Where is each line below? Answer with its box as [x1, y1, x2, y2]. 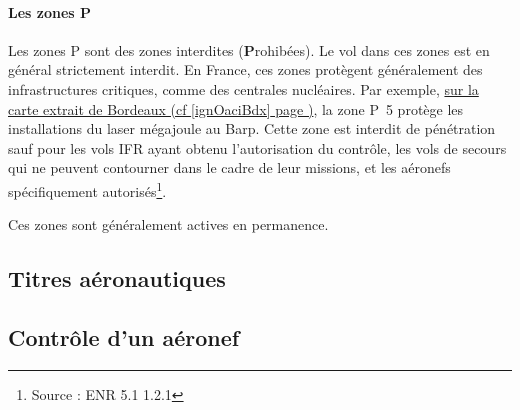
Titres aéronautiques [8, 263, 226, 294]
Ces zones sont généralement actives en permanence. [8, 214, 329, 235]
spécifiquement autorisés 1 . [8, 177, 167, 201]
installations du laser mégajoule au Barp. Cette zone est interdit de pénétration [8, 118, 496, 139]
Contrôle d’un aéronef [8, 321, 240, 352]
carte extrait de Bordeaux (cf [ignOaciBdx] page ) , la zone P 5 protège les [8, 98, 464, 119]
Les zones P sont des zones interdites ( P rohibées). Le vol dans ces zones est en [8, 39, 490, 60]
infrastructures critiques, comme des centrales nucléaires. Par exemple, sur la [8, 78, 479, 99]
